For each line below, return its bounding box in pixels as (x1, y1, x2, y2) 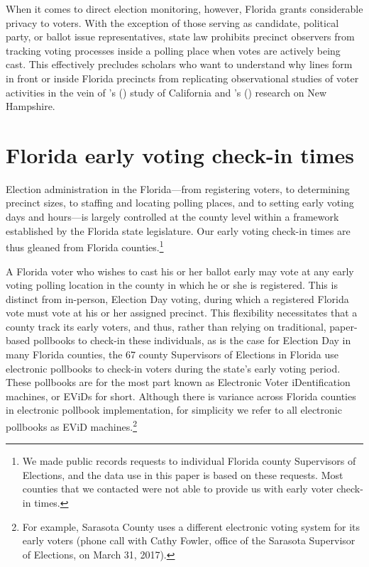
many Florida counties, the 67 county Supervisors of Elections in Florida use (6, 347, 338, 362)
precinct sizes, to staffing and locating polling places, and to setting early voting (6, 195, 354, 210)
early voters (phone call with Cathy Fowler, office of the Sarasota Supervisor (22, 533, 356, 548)
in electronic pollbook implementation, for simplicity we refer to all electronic (6, 402, 342, 417)
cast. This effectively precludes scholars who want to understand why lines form (6, 57, 353, 72)
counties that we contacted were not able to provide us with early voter (22, 481, 334, 496)
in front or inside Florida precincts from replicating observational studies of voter (6, 70, 359, 85)
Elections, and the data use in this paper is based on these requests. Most (22, 467, 343, 482)
